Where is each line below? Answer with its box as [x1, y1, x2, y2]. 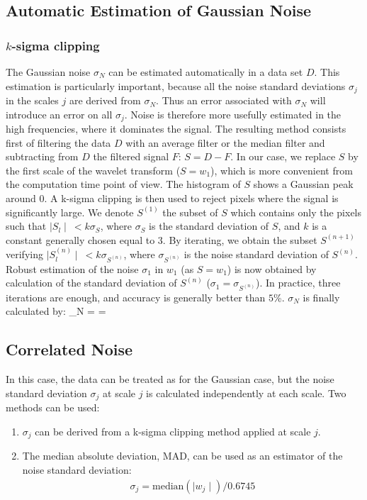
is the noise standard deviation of [183, 247, 329, 262]
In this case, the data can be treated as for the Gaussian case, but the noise [6, 372, 334, 387]
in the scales [6, 93, 59, 108]
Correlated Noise [6, 338, 133, 360]
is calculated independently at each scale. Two [146, 385, 346, 400]
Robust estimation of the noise [6, 261, 139, 276]
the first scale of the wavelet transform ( [6, 162, 181, 177]
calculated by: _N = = [6, 304, 106, 318]
